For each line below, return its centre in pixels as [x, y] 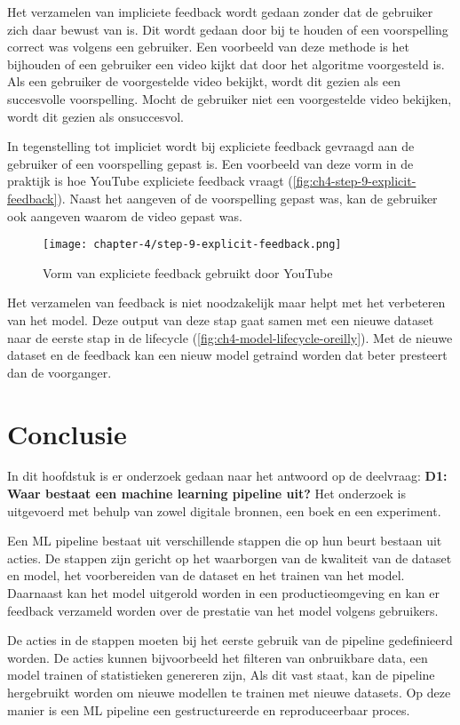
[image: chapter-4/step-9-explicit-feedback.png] [192, 245]
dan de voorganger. [59, 372]
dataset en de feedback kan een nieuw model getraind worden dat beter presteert [227, 355]
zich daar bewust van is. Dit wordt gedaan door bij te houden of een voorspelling [228, 29]
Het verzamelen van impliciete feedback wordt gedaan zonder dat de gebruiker [220, 12]
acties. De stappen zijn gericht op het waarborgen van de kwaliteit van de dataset [230, 558]
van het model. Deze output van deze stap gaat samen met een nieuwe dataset [221, 319]
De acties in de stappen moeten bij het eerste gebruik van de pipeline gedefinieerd [230, 640]
